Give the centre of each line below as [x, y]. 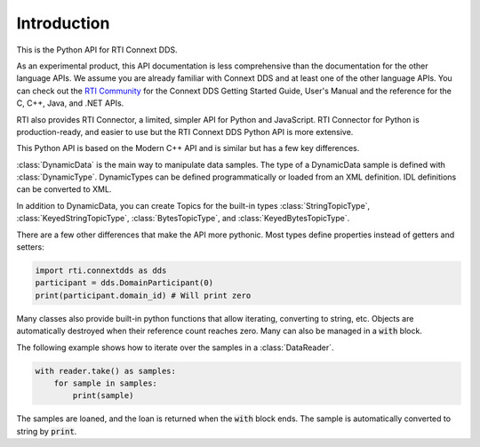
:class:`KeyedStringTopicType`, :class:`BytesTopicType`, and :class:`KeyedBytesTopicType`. [183, 219]
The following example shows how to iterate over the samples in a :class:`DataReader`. [175, 347]
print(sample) [103, 396]
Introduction [63, 23]
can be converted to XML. [64, 189]
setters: [30, 247]
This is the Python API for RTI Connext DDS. [97, 50]
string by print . [47, 431]
